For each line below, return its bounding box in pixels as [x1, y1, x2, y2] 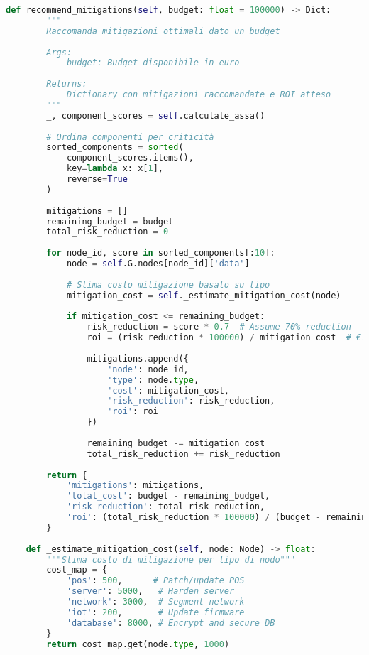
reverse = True [66, 174, 128, 184]
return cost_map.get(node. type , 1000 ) [46, 639, 230, 649]
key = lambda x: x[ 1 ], [66, 163, 163, 174]
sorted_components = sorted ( [46, 142, 184, 153]
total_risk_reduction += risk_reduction [87, 448, 280, 459]
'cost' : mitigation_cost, [107, 385, 229, 396]
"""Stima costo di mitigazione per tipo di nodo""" [46, 554, 296, 565]
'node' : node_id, [107, 364, 189, 374]
